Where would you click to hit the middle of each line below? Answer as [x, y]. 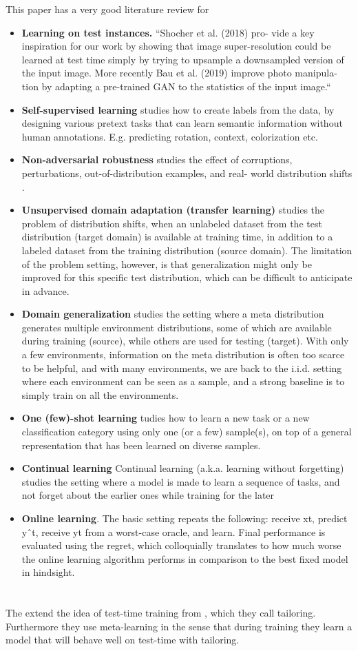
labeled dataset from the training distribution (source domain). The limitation [187, 250]
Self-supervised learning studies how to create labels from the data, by [178, 109]
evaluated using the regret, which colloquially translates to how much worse [181, 545]
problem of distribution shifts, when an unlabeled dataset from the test [172, 223]
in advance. [45, 290]
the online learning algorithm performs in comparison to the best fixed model [185, 558]
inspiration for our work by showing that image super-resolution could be [176, 46]
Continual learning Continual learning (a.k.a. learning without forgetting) [183, 468]
